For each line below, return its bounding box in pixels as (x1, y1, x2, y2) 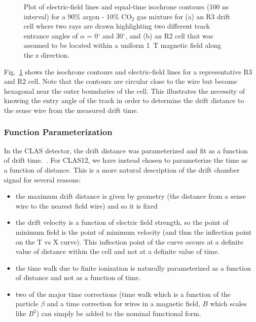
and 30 (103, 30, 123, 40)
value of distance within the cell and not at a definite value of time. (15, 246, 219, 256)
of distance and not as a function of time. (15, 272, 141, 283)
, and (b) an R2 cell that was (125, 30, 214, 40)
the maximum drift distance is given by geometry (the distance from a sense (15, 191, 246, 201)
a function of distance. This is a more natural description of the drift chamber (4, 164, 240, 175)
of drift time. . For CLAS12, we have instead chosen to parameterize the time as (4, 155, 248, 165)
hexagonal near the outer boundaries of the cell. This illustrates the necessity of (4, 85, 245, 96)
